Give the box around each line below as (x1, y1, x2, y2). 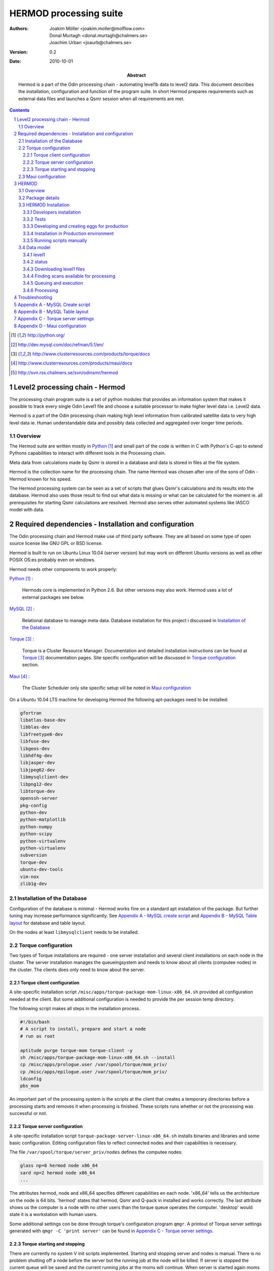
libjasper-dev (20, 760, 55, 766)
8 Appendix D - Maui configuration (14, 323, 86, 329)
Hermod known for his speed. (9, 476, 72, 482)
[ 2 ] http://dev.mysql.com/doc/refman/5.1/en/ (11, 341, 104, 348)
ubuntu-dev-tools (20, 867, 63, 872)
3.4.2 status (23, 259, 48, 265)
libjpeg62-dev (20, 767, 55, 773)
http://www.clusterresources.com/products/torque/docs (32, 351, 150, 357)
